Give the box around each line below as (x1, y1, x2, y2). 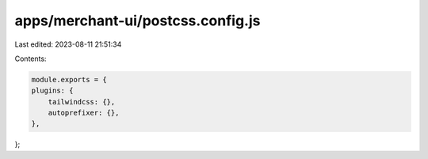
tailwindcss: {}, (48, 97, 116, 106)
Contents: (14, 54, 47, 63)
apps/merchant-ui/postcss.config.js (14, 12, 261, 29)
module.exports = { (31, 75, 107, 84)
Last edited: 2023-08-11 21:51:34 (14, 40, 122, 49)
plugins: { (31, 86, 74, 95)
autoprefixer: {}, (48, 108, 120, 118)
